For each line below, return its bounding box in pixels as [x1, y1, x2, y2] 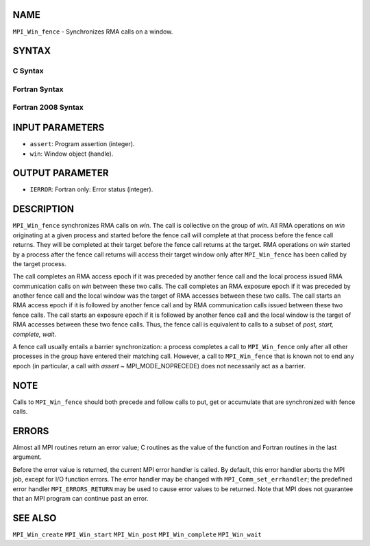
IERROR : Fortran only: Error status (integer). [29, 185, 153, 193]
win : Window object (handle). [29, 150, 114, 158]
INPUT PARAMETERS [12, 122, 105, 134]
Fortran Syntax [12, 84, 64, 94]
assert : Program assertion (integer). [29, 140, 135, 148]
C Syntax [12, 66, 44, 75]
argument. [12, 453, 42, 461]
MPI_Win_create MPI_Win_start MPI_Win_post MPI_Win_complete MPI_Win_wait [12, 530, 262, 538]
